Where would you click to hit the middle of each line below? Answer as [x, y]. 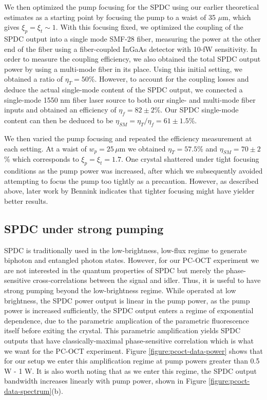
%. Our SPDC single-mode [196, 110]
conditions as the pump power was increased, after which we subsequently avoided [133, 171]
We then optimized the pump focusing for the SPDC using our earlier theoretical [132, 7]
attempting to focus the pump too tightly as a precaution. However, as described [131, 180]
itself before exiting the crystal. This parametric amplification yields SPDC [122, 330]
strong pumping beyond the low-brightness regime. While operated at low [120, 290]
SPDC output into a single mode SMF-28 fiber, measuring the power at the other [132, 38]
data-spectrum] [28, 391]
